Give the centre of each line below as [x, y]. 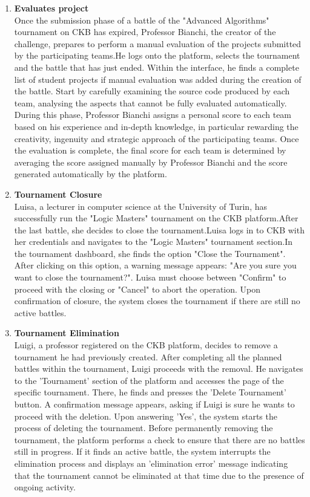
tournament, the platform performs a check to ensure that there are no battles [160, 439]
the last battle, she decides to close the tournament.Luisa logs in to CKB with [159, 229]
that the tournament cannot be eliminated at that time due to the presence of [159, 475]
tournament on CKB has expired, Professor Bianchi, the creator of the [145, 32]
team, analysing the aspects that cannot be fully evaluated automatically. [150, 102]
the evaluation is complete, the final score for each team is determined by [150, 150]
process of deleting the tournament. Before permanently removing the [143, 428]
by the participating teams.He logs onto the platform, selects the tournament [157, 55]
